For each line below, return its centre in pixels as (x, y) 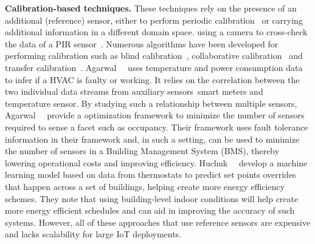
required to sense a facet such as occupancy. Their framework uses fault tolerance (157, 127)
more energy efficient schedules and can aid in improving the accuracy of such (150, 210)
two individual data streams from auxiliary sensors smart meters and (134, 91)
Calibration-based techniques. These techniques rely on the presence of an (151, 8)
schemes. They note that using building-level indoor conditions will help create (152, 198)
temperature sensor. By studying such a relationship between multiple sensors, (151, 103)
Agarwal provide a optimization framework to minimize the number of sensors (155, 115)
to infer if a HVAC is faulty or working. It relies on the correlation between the (152, 79)
